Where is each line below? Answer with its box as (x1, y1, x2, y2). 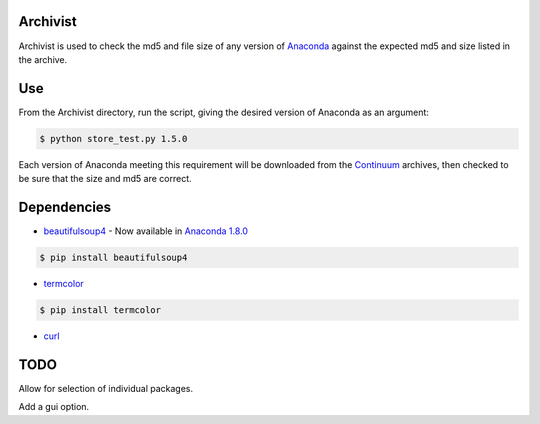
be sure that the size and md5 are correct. (18, 173, 192, 185)
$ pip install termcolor (39, 305, 162, 316)
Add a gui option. (18, 401, 90, 413)
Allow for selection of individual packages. (18, 382, 194, 394)
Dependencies (18, 198, 112, 215)
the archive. (18, 53, 68, 65)
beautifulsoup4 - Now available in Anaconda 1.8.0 (43, 225, 249, 237)
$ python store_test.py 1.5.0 (39, 133, 188, 144)
